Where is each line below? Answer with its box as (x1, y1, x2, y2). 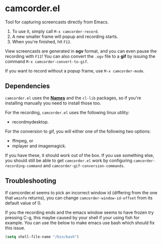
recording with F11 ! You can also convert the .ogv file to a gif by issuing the (5, 53, 156, 59)
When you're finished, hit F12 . (12, 38, 72, 44)
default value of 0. (5, 200, 42, 206)
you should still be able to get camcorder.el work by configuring (5, 157, 132, 163)
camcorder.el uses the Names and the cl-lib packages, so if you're (5, 95, 142, 101)
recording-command (5, 163, 42, 168)
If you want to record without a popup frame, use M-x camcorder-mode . (5, 68, 145, 73)
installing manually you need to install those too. (5, 100, 101, 106)
